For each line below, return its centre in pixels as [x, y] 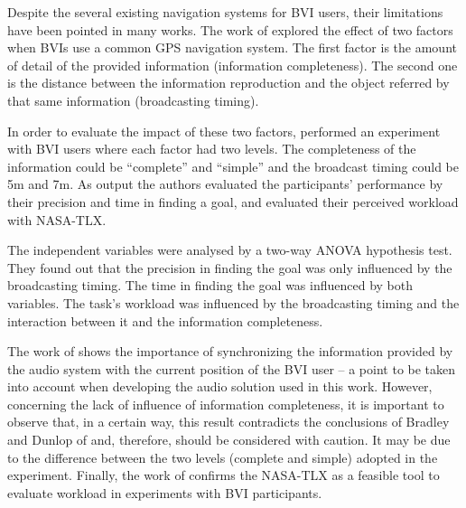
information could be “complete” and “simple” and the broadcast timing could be [233, 166]
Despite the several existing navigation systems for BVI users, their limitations [225, 12]
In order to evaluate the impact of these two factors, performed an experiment [224, 131]
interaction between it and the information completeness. [165, 320]
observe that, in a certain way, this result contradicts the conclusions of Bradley [228, 422]
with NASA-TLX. [57, 219]
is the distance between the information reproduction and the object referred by [228, 83]
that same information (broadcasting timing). [133, 100]
